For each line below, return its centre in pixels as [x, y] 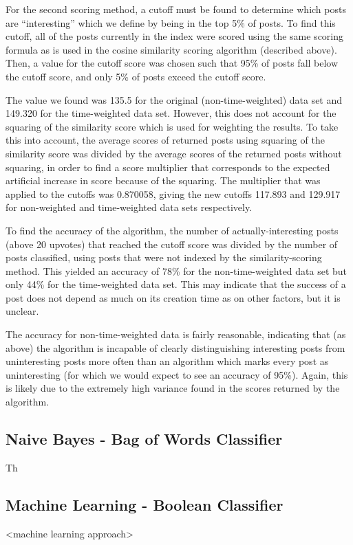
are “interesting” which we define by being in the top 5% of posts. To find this [171, 22]
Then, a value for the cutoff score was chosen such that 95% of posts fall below [172, 63]
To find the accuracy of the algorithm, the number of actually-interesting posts [172, 230]
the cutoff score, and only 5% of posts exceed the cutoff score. [136, 76]
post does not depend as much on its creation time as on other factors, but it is [173, 297]
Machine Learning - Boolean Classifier [145, 504]
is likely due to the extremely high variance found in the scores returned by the [173, 388]
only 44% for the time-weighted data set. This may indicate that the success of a [176, 284]
